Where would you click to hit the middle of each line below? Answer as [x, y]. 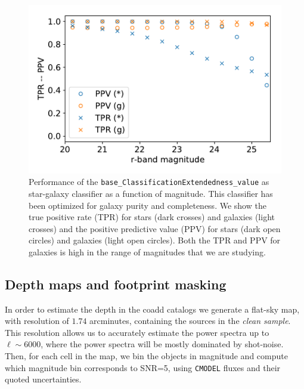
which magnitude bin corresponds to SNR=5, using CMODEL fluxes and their [143, 367]
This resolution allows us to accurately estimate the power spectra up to [137, 332]
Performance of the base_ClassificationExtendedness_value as [149, 182]
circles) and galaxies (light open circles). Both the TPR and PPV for [155, 240]
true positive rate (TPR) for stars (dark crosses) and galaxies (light [152, 217]
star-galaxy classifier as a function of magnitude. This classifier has [151, 193]
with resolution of [37, 321]
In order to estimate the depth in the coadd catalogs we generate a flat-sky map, [152, 309]
